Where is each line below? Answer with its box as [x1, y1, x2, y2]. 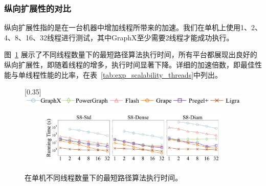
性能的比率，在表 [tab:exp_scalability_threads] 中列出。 [39, 69, 223, 80]
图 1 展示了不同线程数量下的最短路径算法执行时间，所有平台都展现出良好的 [4, 49, 257, 60]
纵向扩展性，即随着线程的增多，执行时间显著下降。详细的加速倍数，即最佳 [4, 59, 255, 69]
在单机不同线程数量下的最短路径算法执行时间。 [25, 172, 182, 182]
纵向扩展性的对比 [4, 2, 71, 14]
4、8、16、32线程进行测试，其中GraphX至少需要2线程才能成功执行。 [4, 32, 234, 42]
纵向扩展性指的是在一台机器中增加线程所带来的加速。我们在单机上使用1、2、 [4, 22, 262, 33]
